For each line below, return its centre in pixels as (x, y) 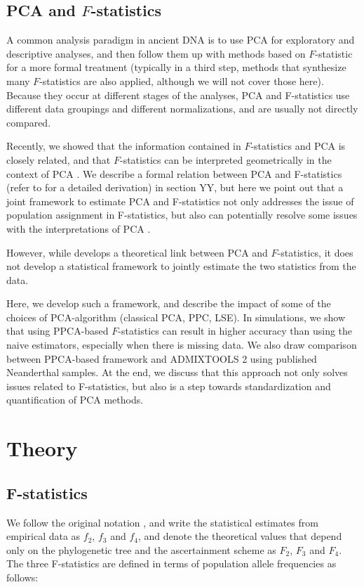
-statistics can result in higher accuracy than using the (235, 331)
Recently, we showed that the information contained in (124, 146)
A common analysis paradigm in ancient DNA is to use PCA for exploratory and (181, 40)
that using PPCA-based (58, 331)
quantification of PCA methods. (75, 400)
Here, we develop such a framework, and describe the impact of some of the (169, 303)
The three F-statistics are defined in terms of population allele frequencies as (171, 563)
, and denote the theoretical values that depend (240, 536)
